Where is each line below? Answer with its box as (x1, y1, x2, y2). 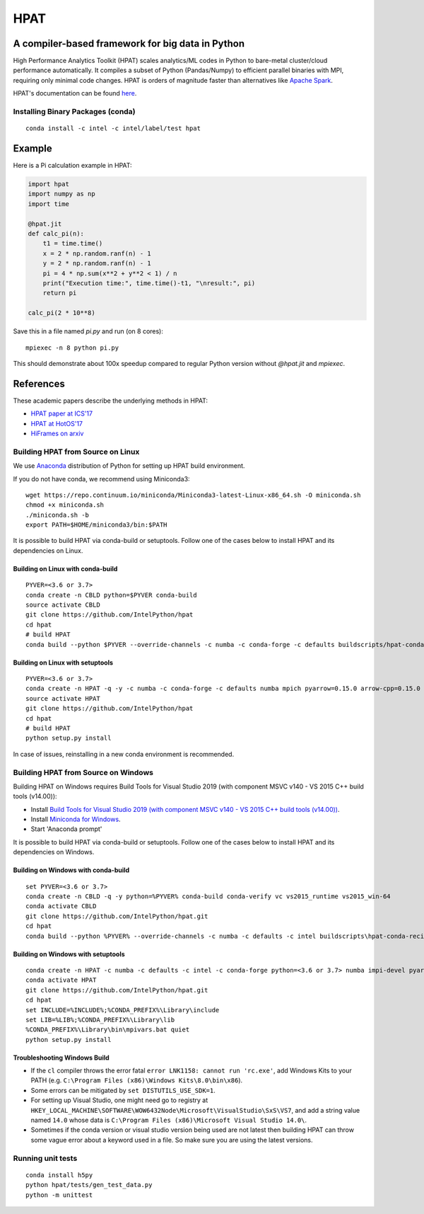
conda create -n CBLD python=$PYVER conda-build (25, 591, 197, 599)
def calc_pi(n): (28, 230, 85, 238)
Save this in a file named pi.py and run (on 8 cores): (13, 327, 164, 336)
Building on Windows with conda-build (13, 866, 130, 874)
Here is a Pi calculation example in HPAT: (13, 161, 132, 170)
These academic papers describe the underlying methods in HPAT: (13, 396, 208, 405)
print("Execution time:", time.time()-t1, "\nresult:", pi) (42, 279, 256, 287)
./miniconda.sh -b (25, 510, 90, 519)
